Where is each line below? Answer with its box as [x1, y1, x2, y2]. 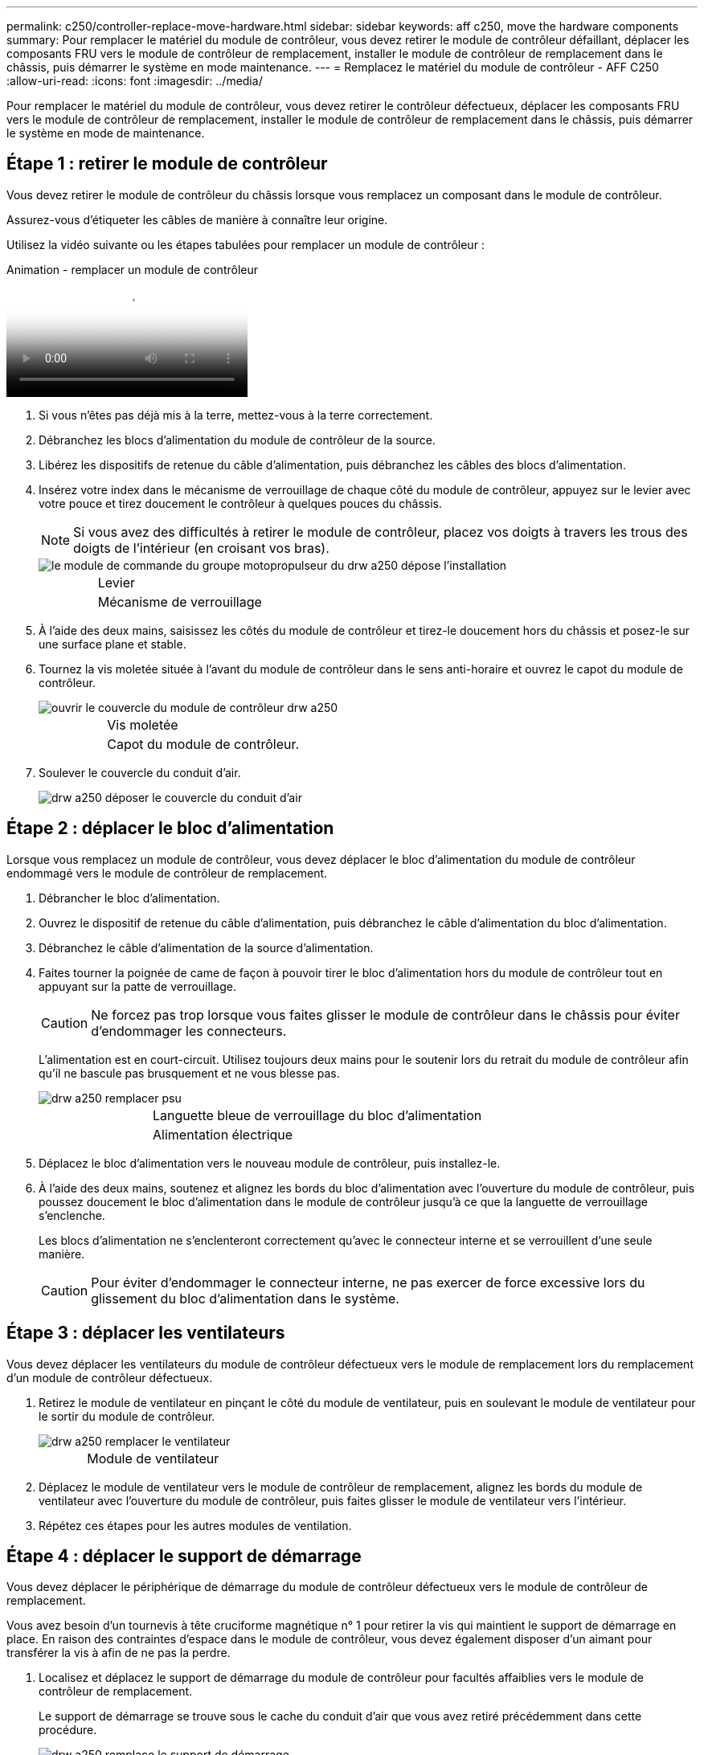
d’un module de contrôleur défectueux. [6, 1370, 213, 1385]
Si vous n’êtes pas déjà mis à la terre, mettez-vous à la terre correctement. [39, 407, 433, 422]
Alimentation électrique [153, 1126, 293, 1143]
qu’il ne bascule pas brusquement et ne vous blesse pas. [39, 1066, 340, 1080]
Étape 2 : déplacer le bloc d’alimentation [6, 818, 334, 839]
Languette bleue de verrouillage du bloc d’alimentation [153, 1107, 482, 1123]
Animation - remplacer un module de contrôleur [6, 262, 258, 276]
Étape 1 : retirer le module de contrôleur [6, 153, 328, 174]
